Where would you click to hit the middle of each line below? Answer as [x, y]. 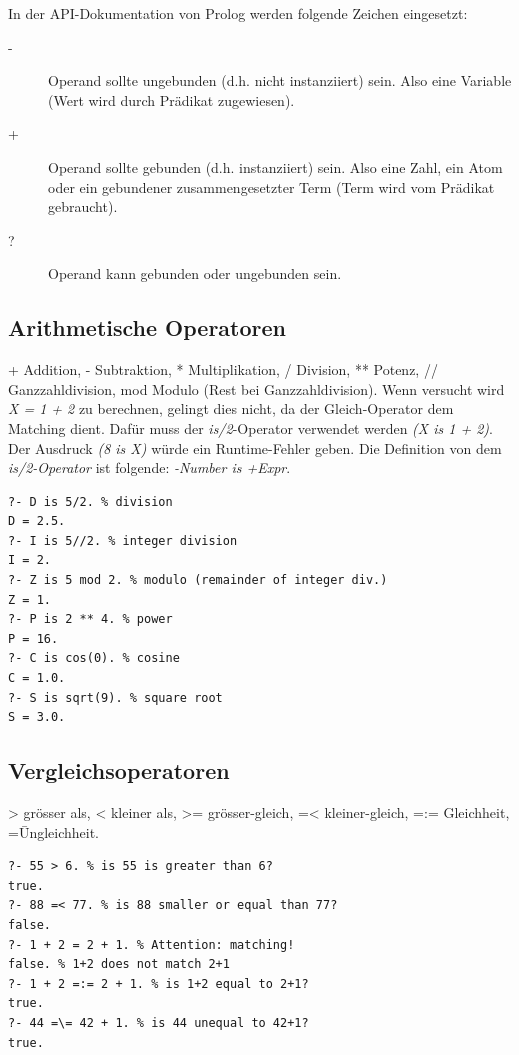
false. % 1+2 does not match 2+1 [119, 964]
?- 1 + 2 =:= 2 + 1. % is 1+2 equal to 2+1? [158, 983]
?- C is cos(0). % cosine [94, 658]
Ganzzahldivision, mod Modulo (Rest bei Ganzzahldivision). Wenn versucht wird [256, 388]
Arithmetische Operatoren [147, 327]
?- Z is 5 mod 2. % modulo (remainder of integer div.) [198, 580]
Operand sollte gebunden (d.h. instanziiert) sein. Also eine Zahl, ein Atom [275, 166]
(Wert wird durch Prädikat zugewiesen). [171, 99]
